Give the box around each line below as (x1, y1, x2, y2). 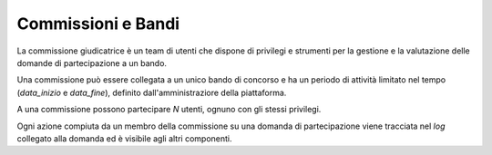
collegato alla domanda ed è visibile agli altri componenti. (16, 132, 232, 144)
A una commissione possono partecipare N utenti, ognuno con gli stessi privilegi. (16, 104, 322, 115)
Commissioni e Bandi (16, 14, 180, 34)
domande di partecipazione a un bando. (16, 57, 168, 68)
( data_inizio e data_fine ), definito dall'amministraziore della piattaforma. (16, 87, 287, 98)
